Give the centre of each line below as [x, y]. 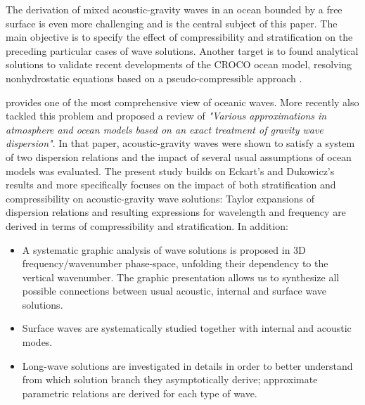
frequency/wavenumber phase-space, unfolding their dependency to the [175, 263]
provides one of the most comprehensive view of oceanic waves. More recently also [182, 102]
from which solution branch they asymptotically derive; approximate [170, 379]
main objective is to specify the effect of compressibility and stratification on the [179, 37]
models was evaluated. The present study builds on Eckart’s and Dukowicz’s [170, 171]
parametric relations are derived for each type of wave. [140, 393]
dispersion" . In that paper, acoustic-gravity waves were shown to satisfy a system [180, 143]
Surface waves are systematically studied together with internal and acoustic [187, 328]
